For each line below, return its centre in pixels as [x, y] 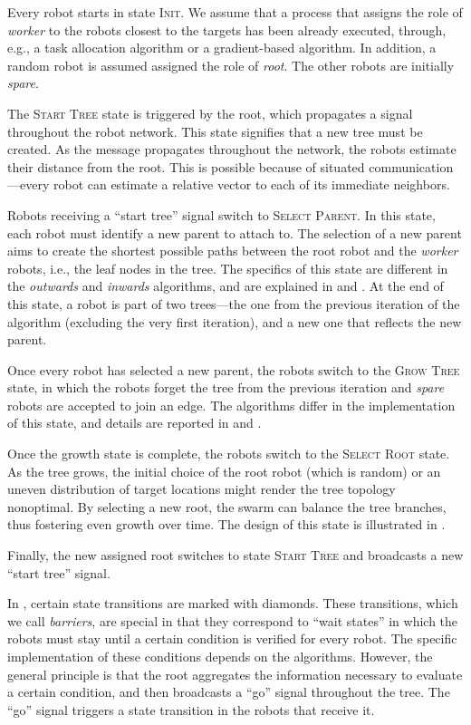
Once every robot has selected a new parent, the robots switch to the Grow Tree [234, 369]
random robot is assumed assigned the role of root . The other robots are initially [231, 65]
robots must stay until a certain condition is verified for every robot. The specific [232, 638]
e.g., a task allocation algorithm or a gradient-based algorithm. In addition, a [222, 48]
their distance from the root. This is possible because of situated [186, 166]
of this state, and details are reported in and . [135, 423]
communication [411, 166]
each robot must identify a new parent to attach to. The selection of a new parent [235, 232]
